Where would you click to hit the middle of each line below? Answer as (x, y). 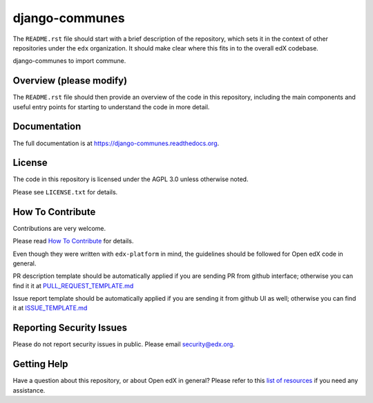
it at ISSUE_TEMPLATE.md (50, 308)
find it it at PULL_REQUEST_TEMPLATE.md (73, 285)
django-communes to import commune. (69, 61)
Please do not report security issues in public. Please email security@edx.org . (124, 344)
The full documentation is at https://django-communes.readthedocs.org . (116, 143)
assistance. (29, 390)
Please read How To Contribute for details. (73, 241)
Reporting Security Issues (70, 328)
